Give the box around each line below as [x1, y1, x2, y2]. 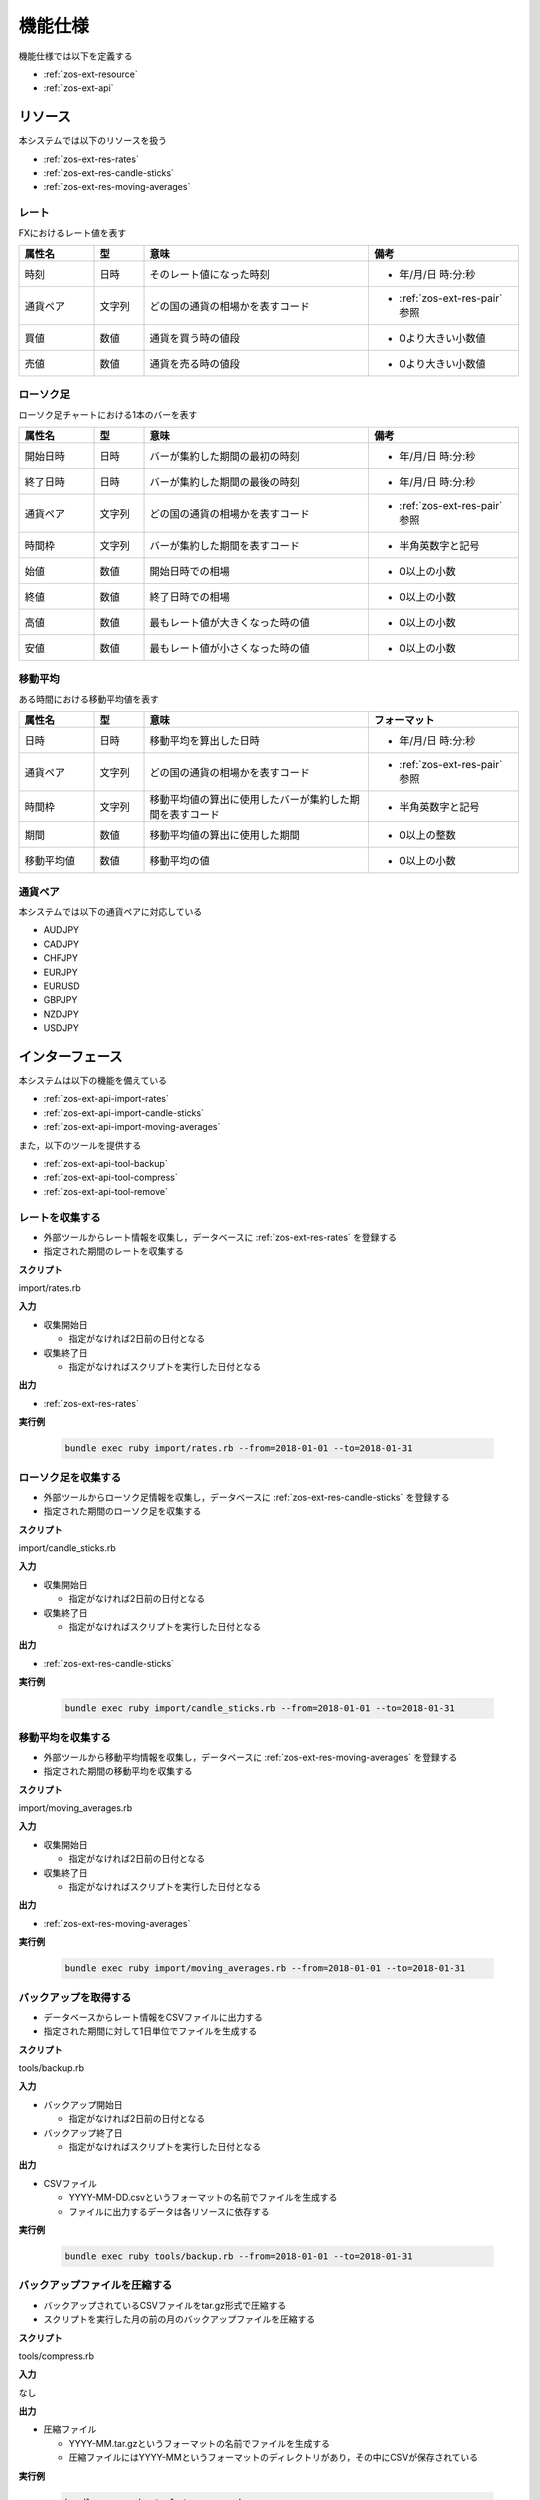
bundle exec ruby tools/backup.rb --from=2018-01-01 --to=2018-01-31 [64, 2250, 413, 2262]
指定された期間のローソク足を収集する [43, 1505, 202, 1517]
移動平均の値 [149, 854, 210, 868]
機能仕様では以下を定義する [18, 50, 133, 62]
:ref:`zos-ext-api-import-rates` [43, 1093, 169, 1105]
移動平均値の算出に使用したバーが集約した [149, 793, 350, 807]
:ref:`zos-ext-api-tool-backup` [43, 1157, 169, 1169]
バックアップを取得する [18, 1990, 132, 2004]
